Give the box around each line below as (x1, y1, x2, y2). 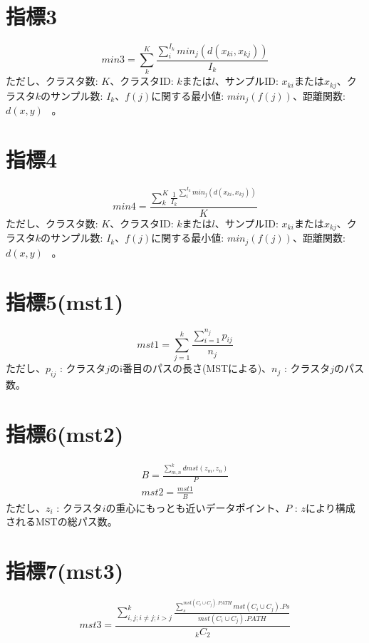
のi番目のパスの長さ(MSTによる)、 (109, 361, 272, 376)
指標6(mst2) (6, 418, 124, 448)
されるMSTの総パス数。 (6, 514, 118, 529)
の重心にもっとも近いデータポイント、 (105, 500, 286, 515)
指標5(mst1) (6, 287, 124, 316)
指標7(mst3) (6, 556, 124, 585)
